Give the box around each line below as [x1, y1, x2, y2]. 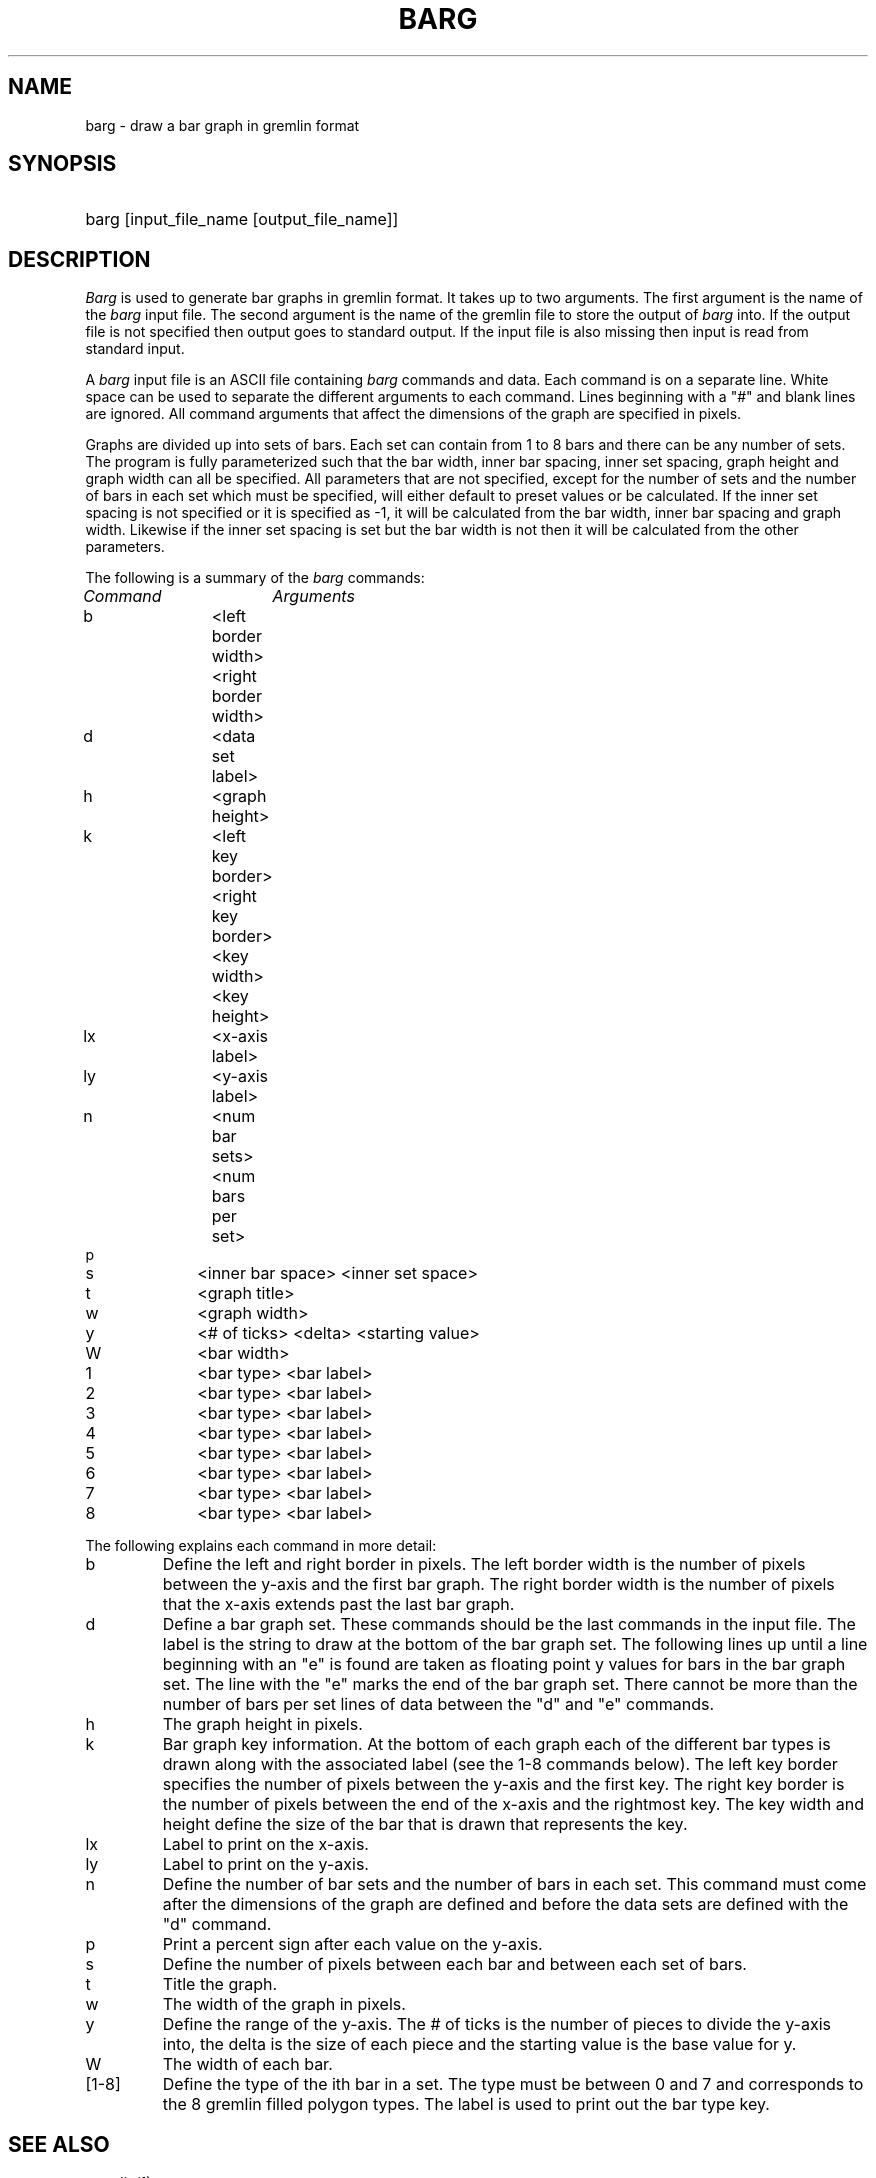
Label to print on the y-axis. [162, 1854, 369, 1875]
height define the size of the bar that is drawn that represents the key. [162, 1814, 688, 1835]
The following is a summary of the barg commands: [85, 569, 425, 587]
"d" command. [162, 1914, 272, 1935]
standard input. [85, 340, 185, 358]
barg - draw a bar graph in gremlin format [85, 116, 360, 134]
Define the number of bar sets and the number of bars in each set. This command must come [162, 1874, 867, 1895]
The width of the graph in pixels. [162, 1994, 406, 2015]
